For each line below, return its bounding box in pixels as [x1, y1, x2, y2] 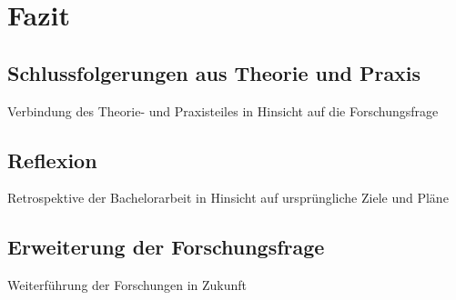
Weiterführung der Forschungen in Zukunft [7, 275, 248, 295]
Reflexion [7, 145, 97, 174]
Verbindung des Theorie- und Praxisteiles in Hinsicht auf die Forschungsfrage [7, 101, 439, 120]
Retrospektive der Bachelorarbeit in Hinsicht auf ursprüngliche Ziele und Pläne [7, 188, 449, 207]
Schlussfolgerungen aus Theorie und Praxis [7, 58, 421, 86]
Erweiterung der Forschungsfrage [7, 233, 325, 261]
